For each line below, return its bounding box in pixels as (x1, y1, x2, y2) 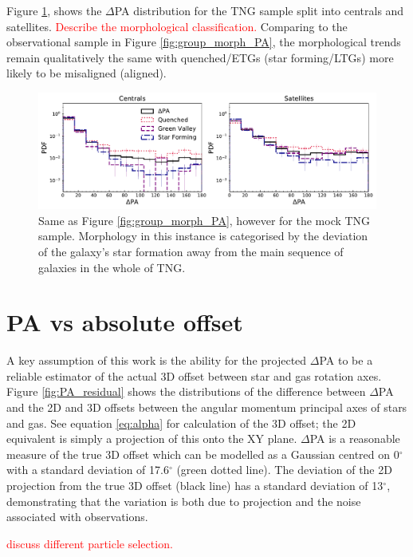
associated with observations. (6, 508, 148, 525)
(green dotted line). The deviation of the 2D (176, 461, 392, 478)
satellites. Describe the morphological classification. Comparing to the (6, 18, 348, 34)
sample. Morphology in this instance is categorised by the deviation (38, 227, 368, 244)
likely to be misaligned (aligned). (6, 65, 167, 81)
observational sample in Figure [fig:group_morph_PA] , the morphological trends (6, 34, 401, 50)
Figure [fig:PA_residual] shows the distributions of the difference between (6, 383, 366, 400)
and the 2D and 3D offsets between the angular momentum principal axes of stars (6, 399, 407, 415)
